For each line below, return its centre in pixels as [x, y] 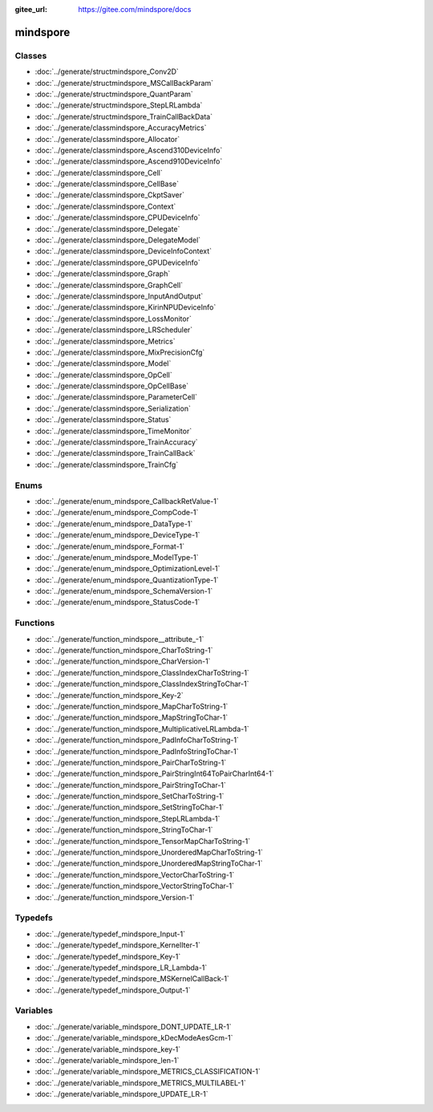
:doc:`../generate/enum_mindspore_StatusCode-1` [117, 603]
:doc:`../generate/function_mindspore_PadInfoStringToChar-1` [137, 751]
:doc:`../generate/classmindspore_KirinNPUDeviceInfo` [125, 307]
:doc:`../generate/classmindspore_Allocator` [107, 139]
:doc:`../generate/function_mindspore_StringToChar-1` [124, 830]
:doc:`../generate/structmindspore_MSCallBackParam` [124, 83]
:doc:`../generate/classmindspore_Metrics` [105, 341]
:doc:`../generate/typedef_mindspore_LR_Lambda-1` [121, 968]
